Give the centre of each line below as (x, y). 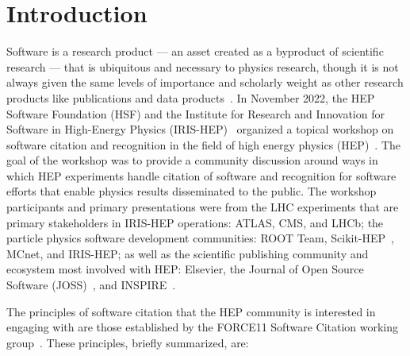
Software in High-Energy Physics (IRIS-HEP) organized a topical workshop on (200, 129)
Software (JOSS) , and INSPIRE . (91, 285)
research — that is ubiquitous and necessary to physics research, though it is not (203, 66)
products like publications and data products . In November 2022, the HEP (191, 97)
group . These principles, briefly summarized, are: (128, 342)
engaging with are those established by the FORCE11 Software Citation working (203, 327)
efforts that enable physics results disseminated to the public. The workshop (192, 191)
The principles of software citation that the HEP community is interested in (191, 311)
